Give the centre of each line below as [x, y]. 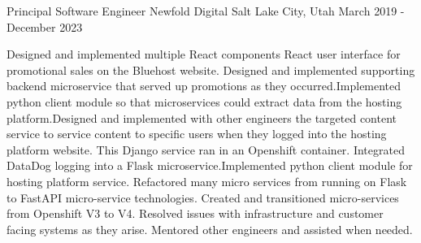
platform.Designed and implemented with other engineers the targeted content [202, 117]
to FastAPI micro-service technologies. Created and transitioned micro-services [203, 197]
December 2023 [45, 26]
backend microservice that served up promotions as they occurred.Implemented [204, 86]
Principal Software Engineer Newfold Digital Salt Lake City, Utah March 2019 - [206, 11]
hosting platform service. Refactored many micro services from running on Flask [207, 181]
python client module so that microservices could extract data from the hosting [204, 101]
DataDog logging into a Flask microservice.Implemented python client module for [210, 165]
